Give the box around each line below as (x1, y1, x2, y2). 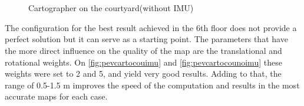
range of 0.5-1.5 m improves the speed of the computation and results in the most (5, 78, 300, 91)
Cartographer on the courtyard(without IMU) (28, 2, 194, 14)
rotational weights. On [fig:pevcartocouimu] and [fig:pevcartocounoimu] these (5, 56, 282, 68)
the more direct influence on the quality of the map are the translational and (5, 44, 282, 56)
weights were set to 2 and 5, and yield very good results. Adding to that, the (5, 67, 282, 80)
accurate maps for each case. (5, 90, 108, 102)
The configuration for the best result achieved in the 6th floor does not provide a (5, 21, 297, 33)
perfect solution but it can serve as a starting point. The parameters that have (5, 33, 288, 45)
